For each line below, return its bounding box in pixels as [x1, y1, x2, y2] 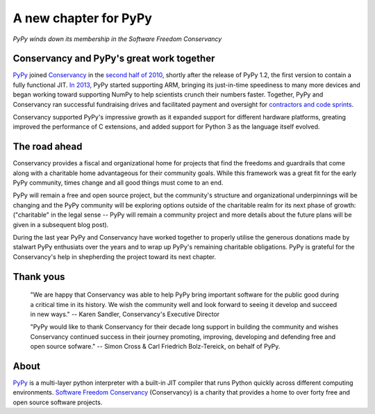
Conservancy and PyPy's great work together [12, 53, 215, 65]
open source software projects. [12, 398, 103, 406]
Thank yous [12, 271, 65, 283]
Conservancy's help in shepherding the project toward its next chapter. [12, 252, 217, 260]
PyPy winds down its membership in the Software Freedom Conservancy [12, 35, 222, 43]
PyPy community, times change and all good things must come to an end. [12, 179, 224, 187]
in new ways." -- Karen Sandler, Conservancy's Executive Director [30, 310, 220, 319]
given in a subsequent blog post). [12, 220, 109, 229]
